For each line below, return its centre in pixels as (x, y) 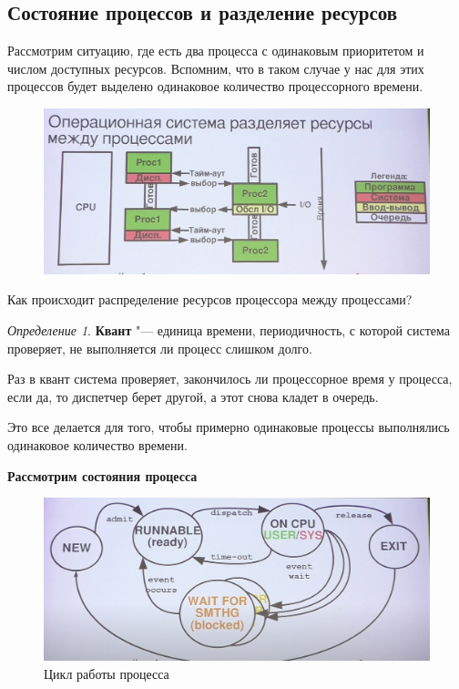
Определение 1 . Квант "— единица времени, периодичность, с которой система (229, 329)
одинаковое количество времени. (97, 444)
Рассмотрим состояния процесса (102, 475)
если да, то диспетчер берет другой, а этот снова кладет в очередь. (193, 396)
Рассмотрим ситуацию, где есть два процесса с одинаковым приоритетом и (216, 51)
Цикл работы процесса (107, 673)
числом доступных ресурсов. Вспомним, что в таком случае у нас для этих (216, 68)
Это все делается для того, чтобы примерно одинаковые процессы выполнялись (229, 427)
